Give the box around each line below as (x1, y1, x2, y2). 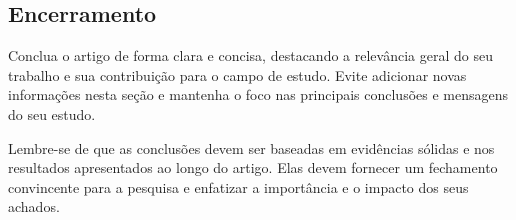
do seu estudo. (8, 103, 96, 124)
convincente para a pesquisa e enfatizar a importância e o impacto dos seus (8, 176, 469, 197)
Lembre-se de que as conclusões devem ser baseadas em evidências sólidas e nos (8, 137, 495, 158)
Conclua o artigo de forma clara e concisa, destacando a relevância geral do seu (8, 45, 493, 66)
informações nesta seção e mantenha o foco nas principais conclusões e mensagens (8, 84, 509, 105)
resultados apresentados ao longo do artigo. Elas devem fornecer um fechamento (8, 157, 498, 178)
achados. (8, 196, 60, 217)
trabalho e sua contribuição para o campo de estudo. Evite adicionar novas (8, 64, 467, 85)
